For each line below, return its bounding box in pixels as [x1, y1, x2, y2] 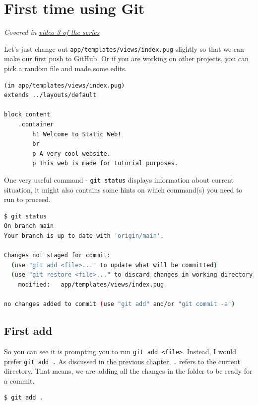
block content [4, 111, 51, 118]
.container [18, 120, 54, 128]
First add [4, 323, 53, 338]
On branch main [4, 222, 54, 230]
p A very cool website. [32, 150, 111, 157]
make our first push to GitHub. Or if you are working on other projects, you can [4, 53, 249, 64]
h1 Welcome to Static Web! [32, 130, 122, 138]
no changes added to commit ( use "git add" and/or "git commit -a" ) [4, 301, 235, 308]
